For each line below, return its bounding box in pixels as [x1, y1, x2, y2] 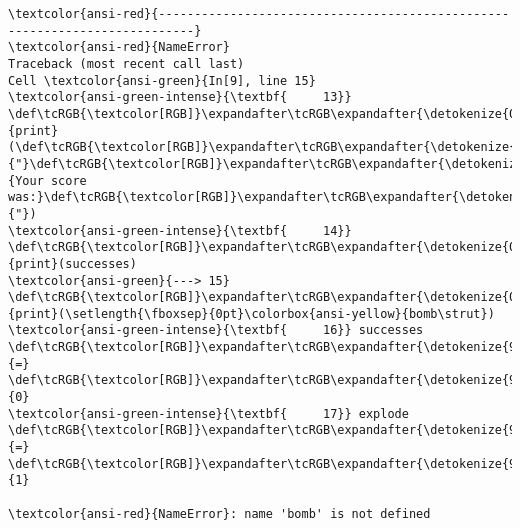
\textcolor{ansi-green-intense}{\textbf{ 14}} [8, 223, 352, 238]
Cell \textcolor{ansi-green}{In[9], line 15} [8, 73, 316, 88]
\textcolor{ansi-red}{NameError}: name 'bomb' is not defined [8, 506, 431, 521]
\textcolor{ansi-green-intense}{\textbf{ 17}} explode [8, 406, 409, 421]
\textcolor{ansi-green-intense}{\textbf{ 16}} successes [8, 323, 424, 338]
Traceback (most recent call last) [8, 56, 245, 71]
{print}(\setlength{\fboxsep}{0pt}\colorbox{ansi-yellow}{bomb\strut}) [8, 306, 495, 321]
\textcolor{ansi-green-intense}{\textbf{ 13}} [8, 90, 352, 105]
